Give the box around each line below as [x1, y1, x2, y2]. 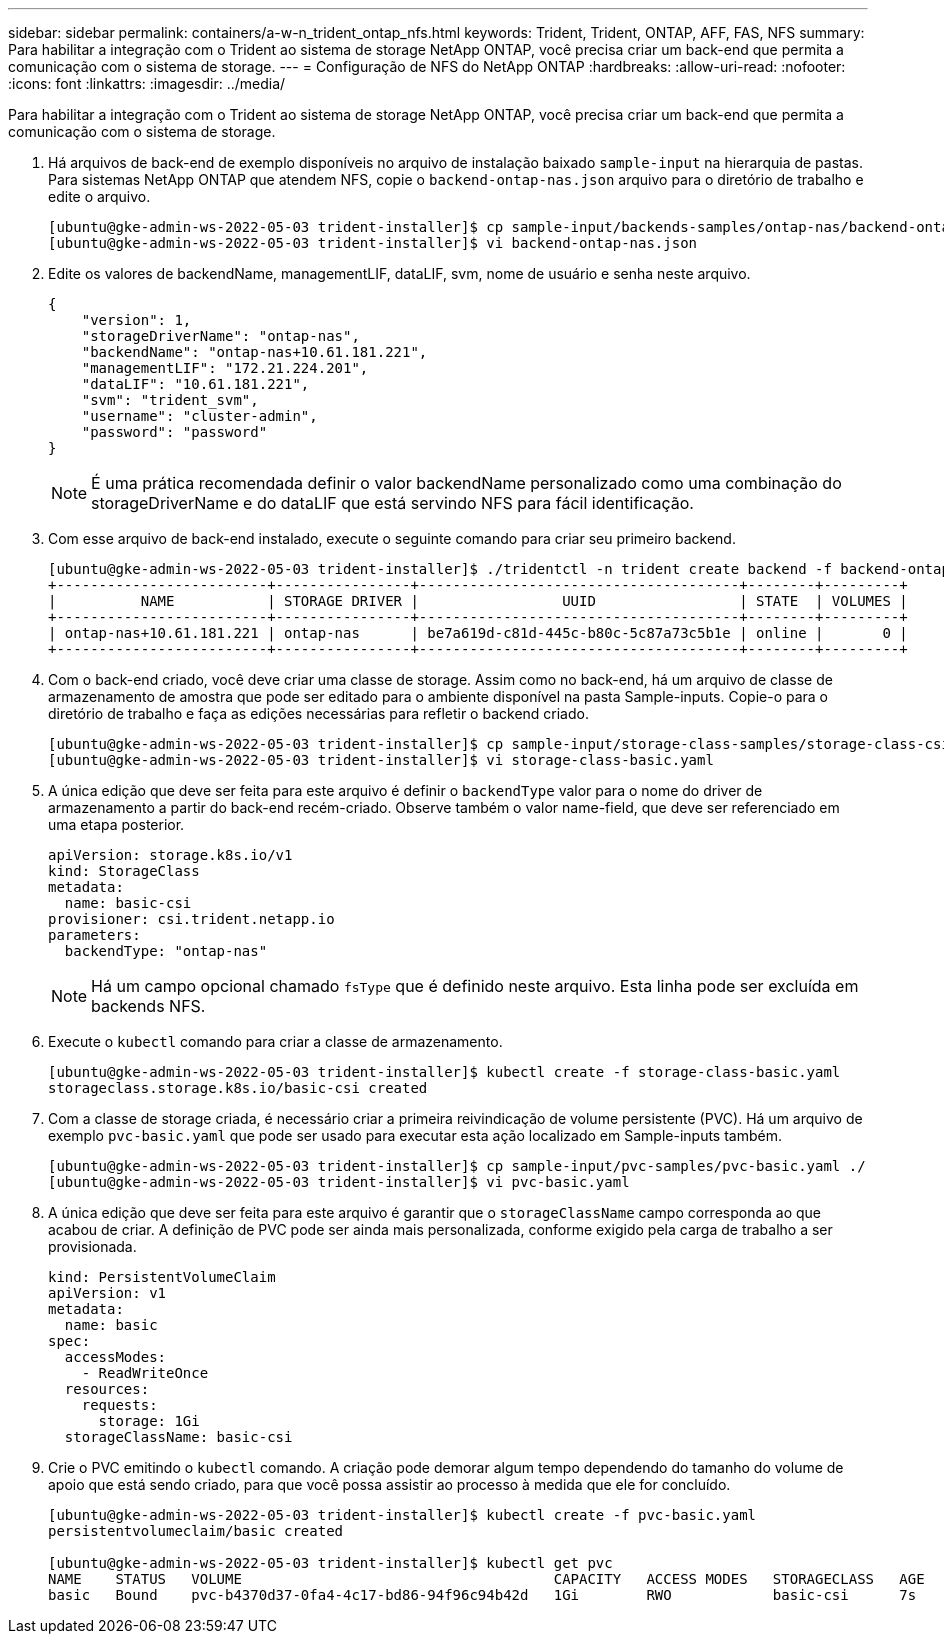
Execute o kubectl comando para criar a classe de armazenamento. [48, 1033, 503, 1050]
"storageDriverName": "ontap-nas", [81, 328, 360, 344]
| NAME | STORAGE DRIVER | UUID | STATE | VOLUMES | [48, 593, 908, 609]
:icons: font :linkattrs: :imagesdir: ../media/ [8, 75, 286, 92]
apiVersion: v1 [48, 1285, 167, 1301]
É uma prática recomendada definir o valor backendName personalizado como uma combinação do [91, 473, 842, 493]
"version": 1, [81, 312, 192, 328]
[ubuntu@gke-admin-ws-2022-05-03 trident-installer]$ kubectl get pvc [48, 1555, 613, 1571]
